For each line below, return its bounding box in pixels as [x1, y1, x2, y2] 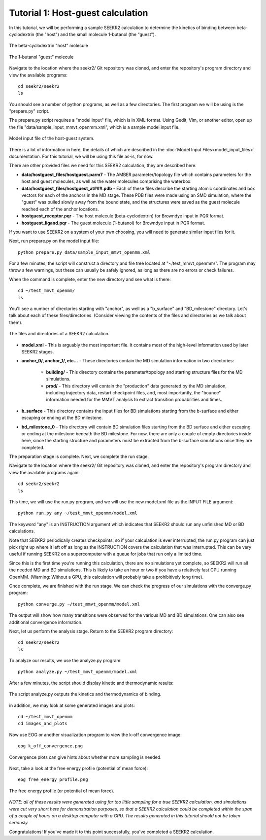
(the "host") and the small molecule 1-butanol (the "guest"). [35, 31, 156, 37]
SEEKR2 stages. [21, 349, 54, 354]
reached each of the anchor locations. [21, 206, 99, 212]
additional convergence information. [9, 619, 83, 625]
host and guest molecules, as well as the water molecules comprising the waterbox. [21, 178, 192, 184]
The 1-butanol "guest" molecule [9, 54, 74, 60]
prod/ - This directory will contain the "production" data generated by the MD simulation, [46, 383, 227, 389]
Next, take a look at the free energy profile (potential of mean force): [9, 765, 148, 771]
